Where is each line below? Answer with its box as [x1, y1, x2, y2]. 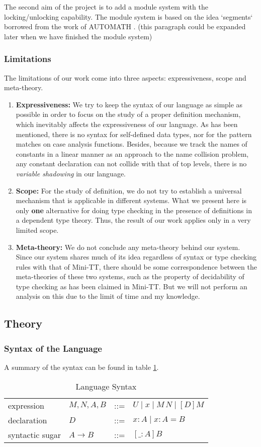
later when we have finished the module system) [4, 31, 152, 41]
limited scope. [16, 224, 59, 235]
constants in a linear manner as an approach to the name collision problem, [16, 148, 249, 159]
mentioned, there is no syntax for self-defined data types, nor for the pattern [16, 129, 252, 139]
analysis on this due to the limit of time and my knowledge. [16, 291, 200, 301]
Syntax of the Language [4, 342, 102, 354]
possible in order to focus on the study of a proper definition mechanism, [16, 109, 241, 119]
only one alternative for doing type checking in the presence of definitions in [16, 205, 252, 215]
